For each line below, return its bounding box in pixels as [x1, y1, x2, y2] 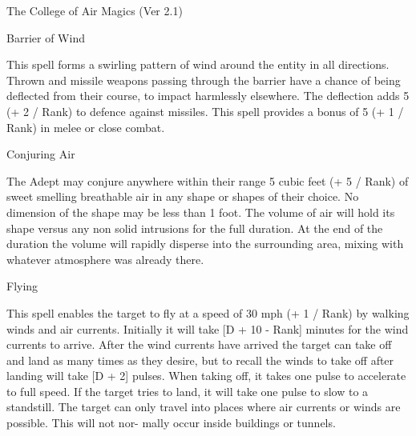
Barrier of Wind [6, 29, 85, 46]
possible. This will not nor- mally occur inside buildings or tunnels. [6, 414, 336, 431]
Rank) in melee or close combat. [6, 118, 165, 135]
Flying [6, 278, 38, 294]
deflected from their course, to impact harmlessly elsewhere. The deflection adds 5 [6, 87, 410, 104]
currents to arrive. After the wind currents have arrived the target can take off [6, 336, 392, 353]
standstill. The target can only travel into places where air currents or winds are [6, 398, 401, 415]
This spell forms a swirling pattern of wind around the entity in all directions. [6, 56, 390, 73]
